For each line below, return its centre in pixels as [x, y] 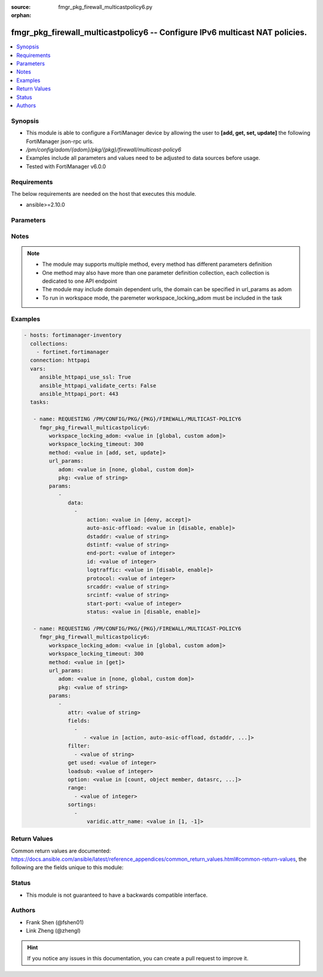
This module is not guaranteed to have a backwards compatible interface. [117, 895]
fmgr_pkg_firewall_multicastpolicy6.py [105, 7]
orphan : [21, 16]
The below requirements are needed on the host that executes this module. [104, 193]
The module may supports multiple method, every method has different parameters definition [157, 264]
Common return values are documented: [61, 851]
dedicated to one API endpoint [80, 281]
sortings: [82, 805]
